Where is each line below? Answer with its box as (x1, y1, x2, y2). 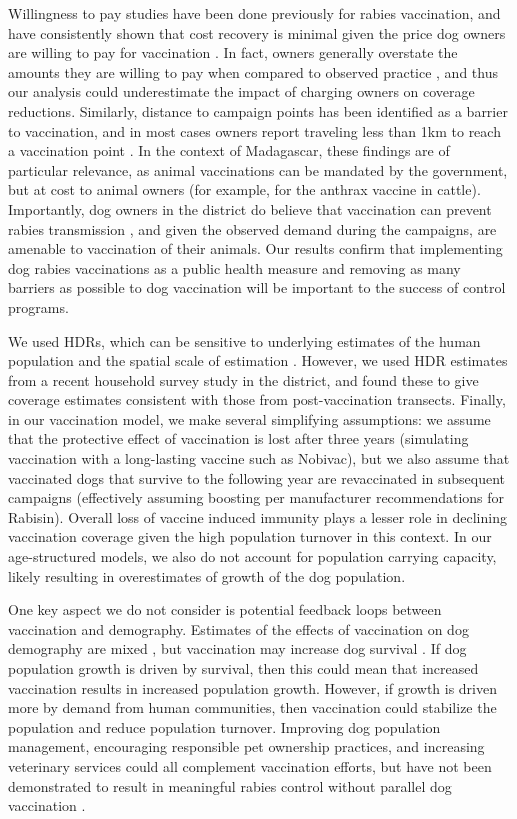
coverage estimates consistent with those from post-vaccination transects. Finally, (8, 389, 506, 410)
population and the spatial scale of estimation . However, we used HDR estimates (8, 350, 508, 371)
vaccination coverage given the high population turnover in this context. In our (8, 526, 492, 547)
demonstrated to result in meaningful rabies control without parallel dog (8, 775, 452, 796)
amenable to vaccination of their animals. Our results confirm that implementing (8, 238, 503, 259)
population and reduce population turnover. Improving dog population (8, 716, 441, 737)
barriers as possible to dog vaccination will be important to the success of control (8, 277, 506, 298)
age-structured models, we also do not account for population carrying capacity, (8, 546, 497, 567)
